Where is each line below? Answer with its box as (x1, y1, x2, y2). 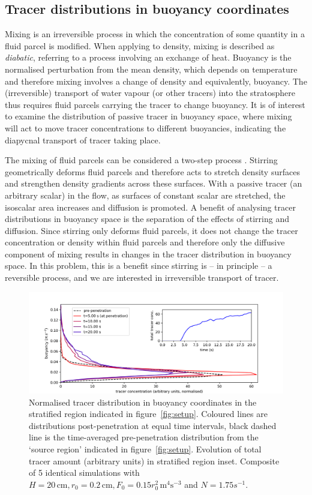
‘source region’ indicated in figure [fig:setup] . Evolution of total (29, 442, 262, 455)
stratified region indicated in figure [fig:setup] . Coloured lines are (29, 407, 268, 420)
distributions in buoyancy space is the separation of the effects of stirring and (5, 212, 289, 225)
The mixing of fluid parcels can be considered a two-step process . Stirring (5, 154, 278, 166)
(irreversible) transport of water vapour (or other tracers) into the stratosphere (5, 86, 295, 99)
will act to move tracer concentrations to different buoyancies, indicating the (5, 121, 286, 134)
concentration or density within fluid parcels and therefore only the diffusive (5, 236, 285, 248)
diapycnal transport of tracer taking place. (5, 133, 161, 146)
